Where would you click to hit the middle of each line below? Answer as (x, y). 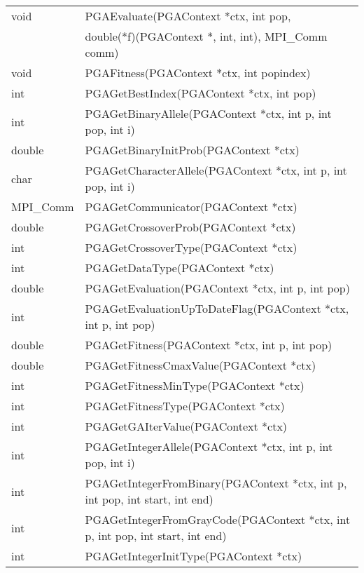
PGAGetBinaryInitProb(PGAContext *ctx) (192, 150)
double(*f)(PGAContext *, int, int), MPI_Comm (206, 36)
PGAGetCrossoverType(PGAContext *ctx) (191, 247)
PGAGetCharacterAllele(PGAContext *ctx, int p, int (216, 170)
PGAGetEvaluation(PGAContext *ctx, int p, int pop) (217, 288)
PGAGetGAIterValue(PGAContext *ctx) (186, 426)
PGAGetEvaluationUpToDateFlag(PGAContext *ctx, (217, 308)
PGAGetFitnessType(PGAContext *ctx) (185, 406)
